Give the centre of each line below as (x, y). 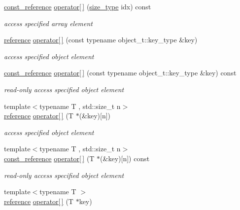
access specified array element (48, 23)
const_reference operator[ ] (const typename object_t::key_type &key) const (120, 73)
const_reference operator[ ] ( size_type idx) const (78, 6)
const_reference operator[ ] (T (49, 158)
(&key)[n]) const (125, 158)
